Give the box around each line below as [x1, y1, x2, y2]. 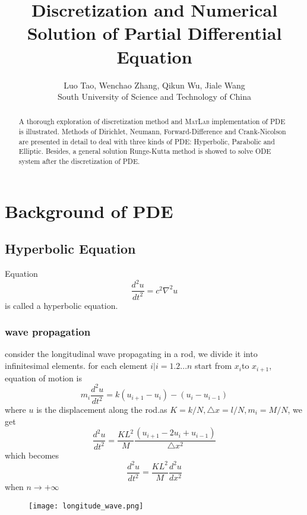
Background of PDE [5, 198, 173, 223]
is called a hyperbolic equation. [5, 299, 118, 311]
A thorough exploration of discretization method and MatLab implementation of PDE [18, 116, 286, 127]
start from [195, 359, 232, 372]
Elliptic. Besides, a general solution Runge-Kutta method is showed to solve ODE [18, 146, 271, 156]
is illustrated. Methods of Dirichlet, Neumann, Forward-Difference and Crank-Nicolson [18, 127, 286, 137]
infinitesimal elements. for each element [5, 359, 148, 372]
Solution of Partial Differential [27, 21, 282, 45]
